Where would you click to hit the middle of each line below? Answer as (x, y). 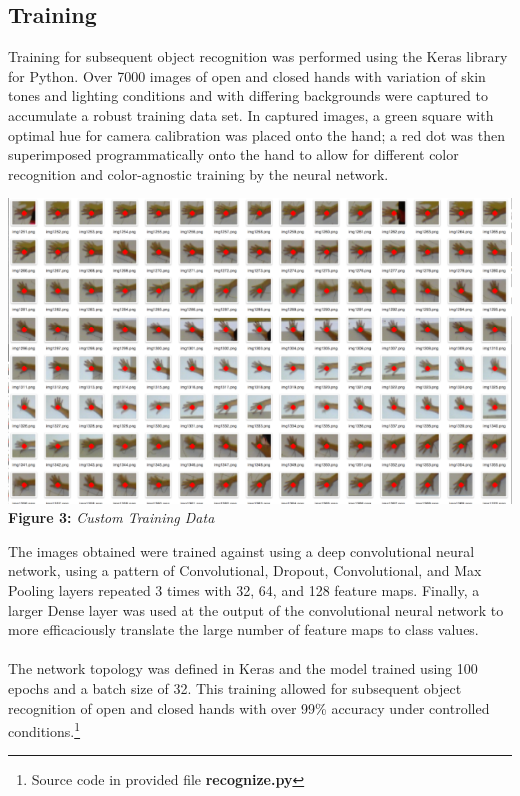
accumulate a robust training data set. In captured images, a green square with (251, 114)
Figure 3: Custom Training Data (111, 517)
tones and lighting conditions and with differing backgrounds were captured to (248, 95)
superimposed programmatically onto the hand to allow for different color (233, 154)
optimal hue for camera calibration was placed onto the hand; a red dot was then (256, 134)
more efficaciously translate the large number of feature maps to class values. (243, 629)
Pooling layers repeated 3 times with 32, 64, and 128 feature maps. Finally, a (244, 590)
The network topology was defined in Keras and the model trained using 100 (243, 668)
